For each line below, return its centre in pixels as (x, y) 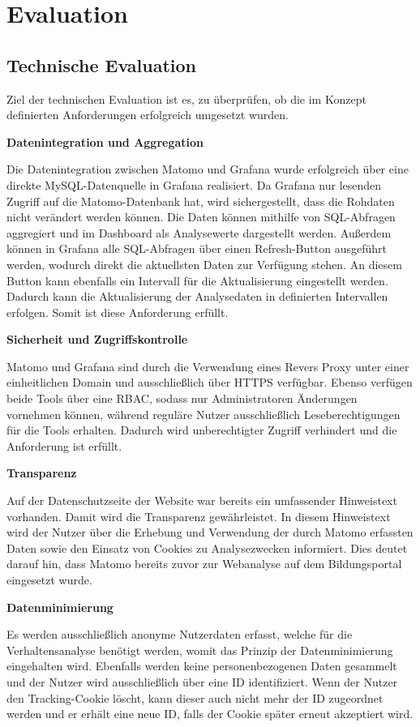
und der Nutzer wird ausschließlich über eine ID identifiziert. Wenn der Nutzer (202, 681)
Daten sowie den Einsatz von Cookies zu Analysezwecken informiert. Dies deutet (207, 547)
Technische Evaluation (102, 64)
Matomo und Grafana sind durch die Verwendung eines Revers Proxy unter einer (208, 366)
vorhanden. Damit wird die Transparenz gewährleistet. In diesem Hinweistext (199, 516)
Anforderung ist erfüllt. (64, 445)
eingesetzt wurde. (49, 580)
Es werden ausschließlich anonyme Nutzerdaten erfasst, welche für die (180, 634)
